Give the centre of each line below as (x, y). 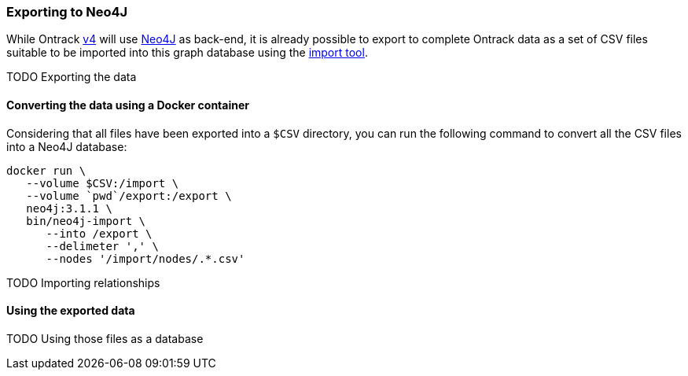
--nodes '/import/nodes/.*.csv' (145, 258)
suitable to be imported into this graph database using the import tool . (187, 53)
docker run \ (46, 170)
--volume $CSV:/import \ (103, 183)
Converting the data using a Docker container (128, 105)
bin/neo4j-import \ (86, 221)
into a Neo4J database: (67, 146)
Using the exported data (71, 311)
